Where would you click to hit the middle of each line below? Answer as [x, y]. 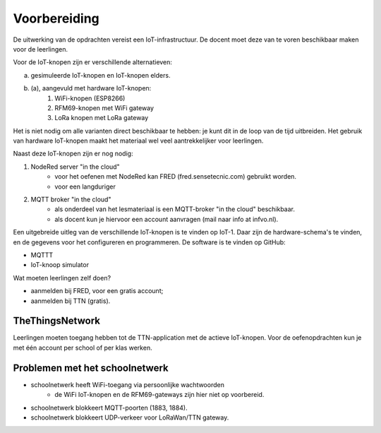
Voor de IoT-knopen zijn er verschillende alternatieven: [93, 62]
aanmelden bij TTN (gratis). [71, 301]
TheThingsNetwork [56, 321]
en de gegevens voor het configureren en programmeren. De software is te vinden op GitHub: [149, 242]
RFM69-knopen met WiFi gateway [104, 108]
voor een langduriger [85, 186]
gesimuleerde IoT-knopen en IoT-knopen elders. [101, 75]
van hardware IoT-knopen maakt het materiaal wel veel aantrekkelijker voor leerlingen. [138, 141]
